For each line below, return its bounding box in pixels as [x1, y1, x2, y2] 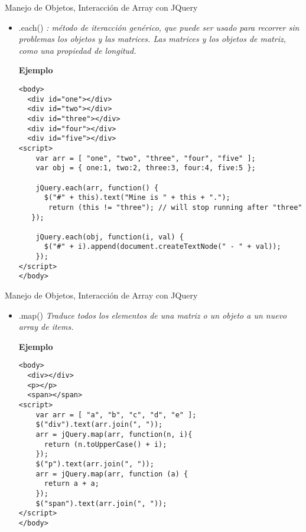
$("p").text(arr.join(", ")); [35, 460, 154, 469]
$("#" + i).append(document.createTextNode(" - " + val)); [44, 242, 281, 251]
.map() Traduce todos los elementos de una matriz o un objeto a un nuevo [18, 309, 287, 321]
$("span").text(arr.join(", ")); [35, 499, 167, 508]
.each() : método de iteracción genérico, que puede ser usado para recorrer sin [18, 21, 300, 33]
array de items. [18, 320, 74, 333]
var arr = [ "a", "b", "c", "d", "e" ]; [35, 410, 197, 419]
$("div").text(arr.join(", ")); [35, 420, 163, 429]
